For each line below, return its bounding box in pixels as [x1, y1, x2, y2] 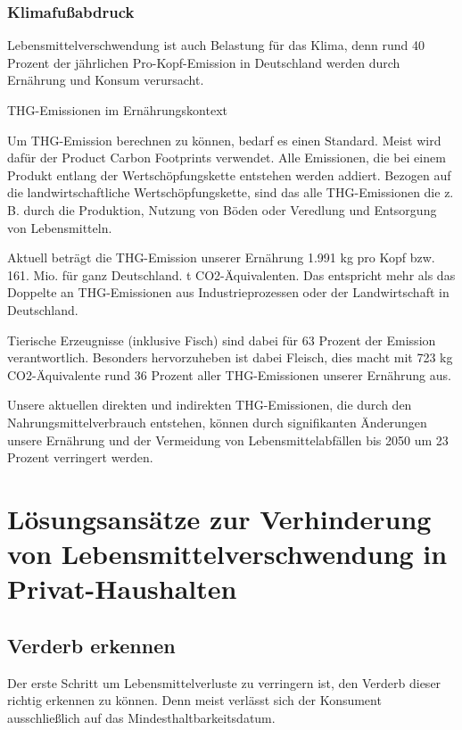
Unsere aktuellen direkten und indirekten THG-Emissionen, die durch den [7, 395, 412, 414]
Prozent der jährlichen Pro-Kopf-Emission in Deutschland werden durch [7, 53, 400, 71]
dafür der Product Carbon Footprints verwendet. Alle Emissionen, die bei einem [7, 148, 446, 167]
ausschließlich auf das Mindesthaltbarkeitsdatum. [7, 708, 276, 726]
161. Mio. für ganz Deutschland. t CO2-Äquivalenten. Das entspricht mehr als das [7, 265, 456, 284]
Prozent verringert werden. [7, 448, 153, 467]
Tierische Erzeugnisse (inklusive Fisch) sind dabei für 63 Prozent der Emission [7, 330, 436, 349]
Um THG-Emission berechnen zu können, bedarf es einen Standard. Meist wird [7, 130, 441, 149]
